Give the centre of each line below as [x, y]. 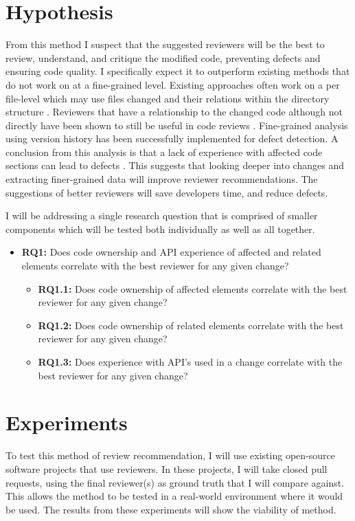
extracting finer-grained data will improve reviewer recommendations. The [162, 179]
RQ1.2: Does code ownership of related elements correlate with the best [191, 325]
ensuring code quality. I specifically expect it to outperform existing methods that [178, 71]
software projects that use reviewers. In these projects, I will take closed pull [167, 468]
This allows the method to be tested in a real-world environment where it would [174, 496]
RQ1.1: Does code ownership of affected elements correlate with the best [193, 288]
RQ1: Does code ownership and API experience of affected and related [171, 252]
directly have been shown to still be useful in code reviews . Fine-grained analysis [177, 125]
